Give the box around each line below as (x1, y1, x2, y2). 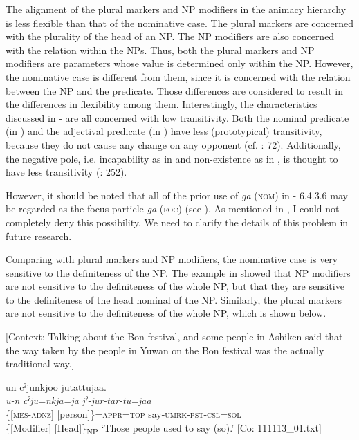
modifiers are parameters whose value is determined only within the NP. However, (6, 56, 353, 71)
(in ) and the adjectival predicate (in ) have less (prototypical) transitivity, (6, 124, 322, 138)
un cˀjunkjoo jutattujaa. (6, 379, 107, 394)
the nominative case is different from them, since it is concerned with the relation (6, 69, 351, 84)
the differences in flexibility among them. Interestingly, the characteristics (6, 97, 317, 111)
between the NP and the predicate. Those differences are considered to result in (6, 83, 343, 98)
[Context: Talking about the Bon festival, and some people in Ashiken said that (6, 329, 343, 344)
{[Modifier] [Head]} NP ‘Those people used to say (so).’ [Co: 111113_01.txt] (6, 420, 322, 437)
